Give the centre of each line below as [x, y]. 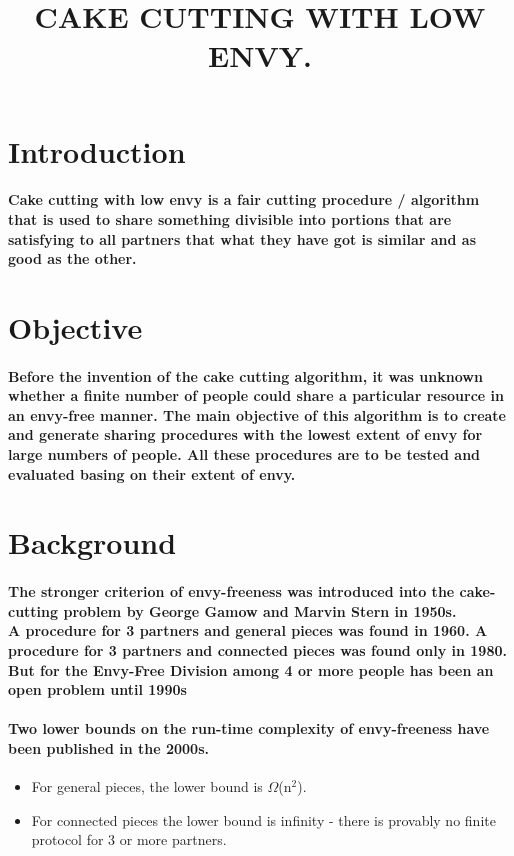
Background [92, 542]
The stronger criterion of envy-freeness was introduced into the [231, 591]
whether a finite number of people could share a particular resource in [256, 395]
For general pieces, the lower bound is [147, 786]
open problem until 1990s [97, 689]
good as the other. [72, 258]
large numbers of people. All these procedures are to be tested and [244, 454]
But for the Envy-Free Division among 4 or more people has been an [251, 669]
